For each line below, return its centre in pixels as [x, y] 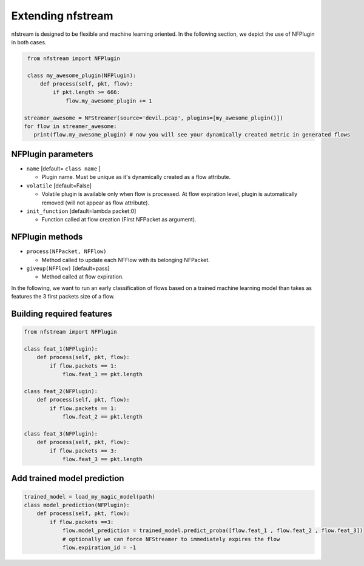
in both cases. [29, 42]
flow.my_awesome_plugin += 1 [109, 101]
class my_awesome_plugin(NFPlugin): [82, 75]
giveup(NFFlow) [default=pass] [68, 268]
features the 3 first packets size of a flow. [63, 297]
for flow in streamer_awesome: [71, 126]
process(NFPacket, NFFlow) [66, 251]
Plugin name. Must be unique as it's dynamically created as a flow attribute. [136, 177]
